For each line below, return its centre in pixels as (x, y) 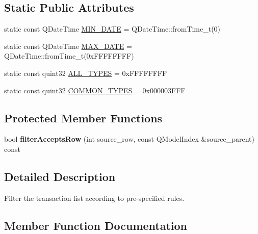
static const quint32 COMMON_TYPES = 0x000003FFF (95, 90)
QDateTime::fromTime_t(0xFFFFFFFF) (69, 56)
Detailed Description (60, 176)
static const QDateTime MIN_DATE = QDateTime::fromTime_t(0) (112, 29)
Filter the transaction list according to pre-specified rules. (94, 198)
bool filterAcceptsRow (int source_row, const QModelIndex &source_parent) (129, 139)
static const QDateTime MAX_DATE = (68, 46)
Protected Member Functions (83, 118)
